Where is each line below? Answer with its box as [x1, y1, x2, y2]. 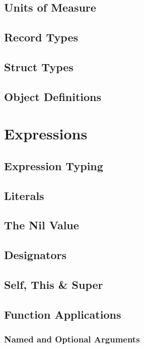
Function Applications [4, 306, 121, 322]
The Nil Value [4, 217, 79, 233]
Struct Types [4, 59, 74, 74]
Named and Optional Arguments [4, 333, 140, 345]
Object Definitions [4, 88, 102, 104]
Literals [4, 187, 44, 203]
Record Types [4, 29, 78, 45]
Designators [4, 247, 67, 263]
